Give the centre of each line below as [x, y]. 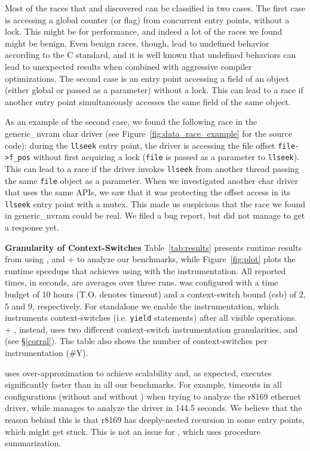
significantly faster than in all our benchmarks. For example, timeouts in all [143, 384]
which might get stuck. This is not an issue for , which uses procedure [133, 431]
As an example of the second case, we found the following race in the [131, 122]
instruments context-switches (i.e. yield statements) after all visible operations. [151, 317]
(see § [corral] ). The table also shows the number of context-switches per [136, 341]
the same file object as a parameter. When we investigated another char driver [152, 180]
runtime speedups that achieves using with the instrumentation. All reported [145, 270]
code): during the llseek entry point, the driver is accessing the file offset [140, 145]
